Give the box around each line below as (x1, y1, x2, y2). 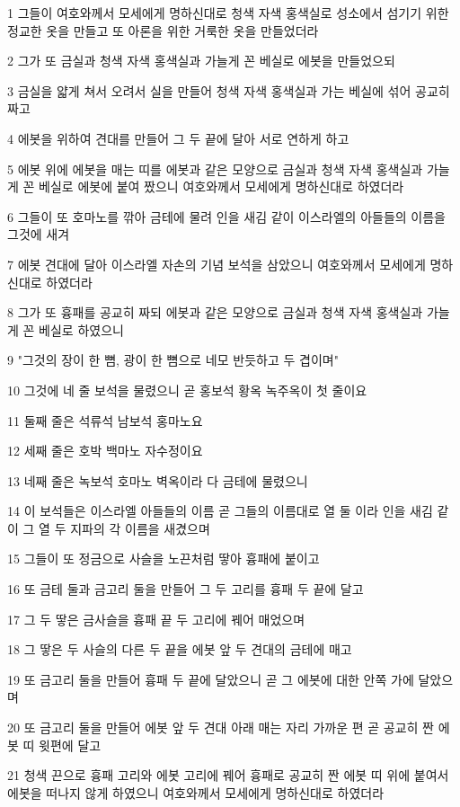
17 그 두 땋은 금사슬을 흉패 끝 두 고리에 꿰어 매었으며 (7, 609, 305, 628)
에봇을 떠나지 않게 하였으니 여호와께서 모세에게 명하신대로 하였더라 (7, 783, 385, 802)
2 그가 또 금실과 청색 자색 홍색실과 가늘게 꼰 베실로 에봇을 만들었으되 (7, 51, 395, 70)
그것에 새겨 (7, 225, 70, 244)
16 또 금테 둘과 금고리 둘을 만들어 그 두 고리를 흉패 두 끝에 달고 (7, 580, 364, 599)
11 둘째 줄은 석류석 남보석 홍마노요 (7, 411, 203, 430)
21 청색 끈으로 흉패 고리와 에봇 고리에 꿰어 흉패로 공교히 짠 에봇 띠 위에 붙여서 (7, 766, 449, 785)
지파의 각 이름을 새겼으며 (70, 519, 210, 537)
